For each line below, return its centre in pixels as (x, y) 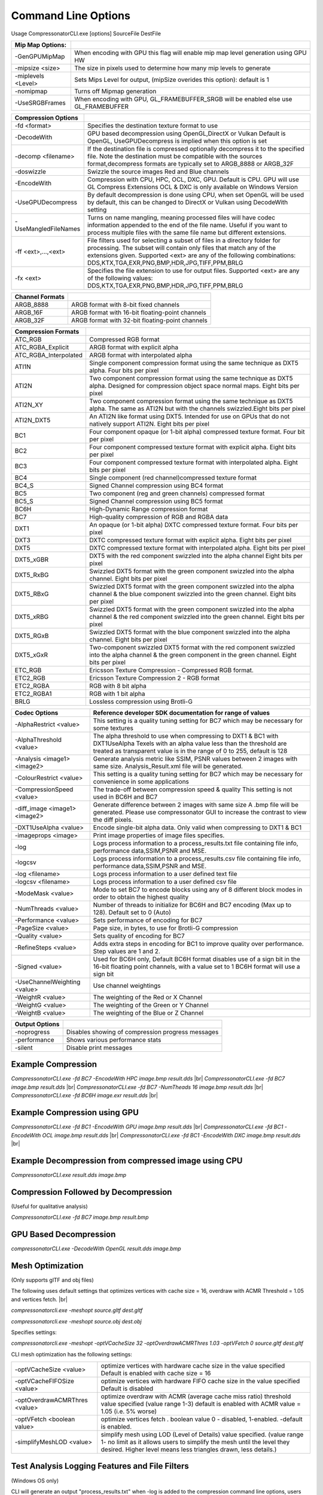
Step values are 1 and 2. (127, 951)
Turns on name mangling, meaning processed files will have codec (181, 217)
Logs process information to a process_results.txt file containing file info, (196, 843)
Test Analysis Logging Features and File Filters (100, 1466)
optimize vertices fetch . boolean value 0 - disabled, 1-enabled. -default (202, 1419)
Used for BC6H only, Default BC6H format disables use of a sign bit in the (196, 959)
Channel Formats (40, 297)
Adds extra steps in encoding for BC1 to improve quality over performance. (199, 944)
